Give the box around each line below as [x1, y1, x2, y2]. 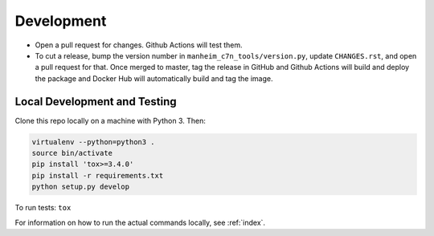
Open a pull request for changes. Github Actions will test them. [35, 40, 243, 50]
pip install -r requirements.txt [31, 171, 164, 180]
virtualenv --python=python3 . [31, 137, 156, 146]
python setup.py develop [31, 182, 130, 192]
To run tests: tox [14, 203, 72, 213]
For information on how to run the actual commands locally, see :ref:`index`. [14, 218, 265, 227]
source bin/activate [31, 149, 113, 157]
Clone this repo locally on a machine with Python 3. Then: [14, 116, 207, 125]
